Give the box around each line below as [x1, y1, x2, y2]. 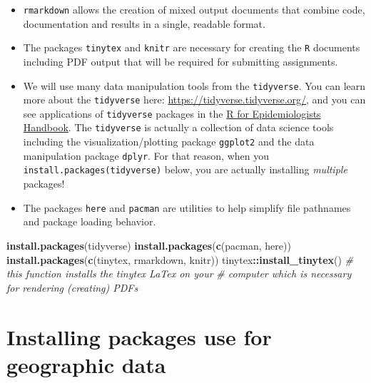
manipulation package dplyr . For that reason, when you [23, 148, 269, 163]
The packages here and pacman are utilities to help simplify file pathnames [23, 200, 351, 215]
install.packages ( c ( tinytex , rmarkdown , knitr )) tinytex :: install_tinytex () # [6, 252, 354, 267]
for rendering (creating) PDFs [6, 280, 138, 295]
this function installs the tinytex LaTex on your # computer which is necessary [6, 266, 352, 281]
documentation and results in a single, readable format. [23, 16, 265, 31]
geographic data [6, 349, 166, 379]
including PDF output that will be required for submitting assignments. [23, 53, 338, 68]
